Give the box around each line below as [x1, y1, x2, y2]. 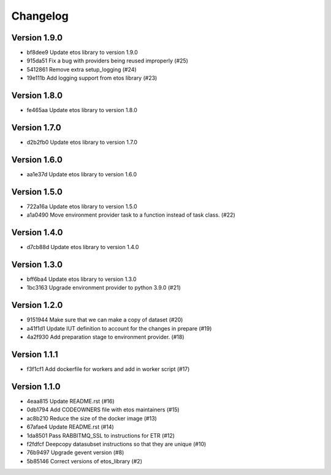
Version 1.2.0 [11, 300, 63, 310]
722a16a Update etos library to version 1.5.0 [26, 203, 137, 210]
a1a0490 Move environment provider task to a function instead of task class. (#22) [26, 211, 235, 219]
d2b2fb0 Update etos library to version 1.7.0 [26, 138, 138, 146]
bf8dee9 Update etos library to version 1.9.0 [26, 49, 138, 56]
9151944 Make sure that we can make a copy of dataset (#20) [26, 316, 183, 324]
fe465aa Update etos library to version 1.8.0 [26, 107, 138, 114]
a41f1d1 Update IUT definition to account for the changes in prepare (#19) [26, 324, 212, 332]
